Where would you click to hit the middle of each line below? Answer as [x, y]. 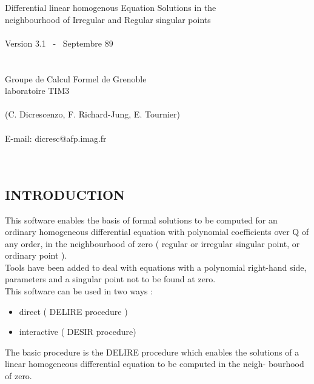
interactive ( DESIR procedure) [78, 332]
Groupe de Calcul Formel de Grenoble [76, 78]
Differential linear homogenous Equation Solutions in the [111, 7]
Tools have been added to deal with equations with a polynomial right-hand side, [156, 267]
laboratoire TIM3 [37, 91]
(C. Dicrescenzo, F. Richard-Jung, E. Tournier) [93, 114]
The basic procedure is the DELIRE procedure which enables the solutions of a [152, 352]
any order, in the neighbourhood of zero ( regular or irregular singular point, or [152, 243]
